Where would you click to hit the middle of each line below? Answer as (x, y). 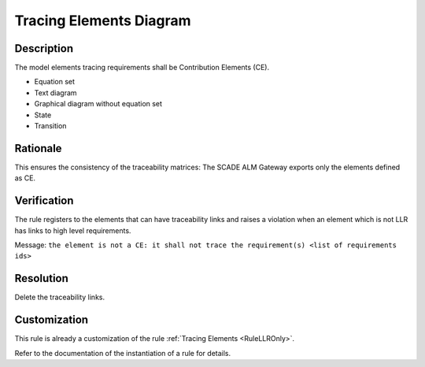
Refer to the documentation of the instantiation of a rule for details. (123, 353)
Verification (44, 201)
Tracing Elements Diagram (103, 20)
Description (44, 48)
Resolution (41, 278)
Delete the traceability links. (60, 297)
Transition (50, 126)
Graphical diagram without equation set (98, 104)
